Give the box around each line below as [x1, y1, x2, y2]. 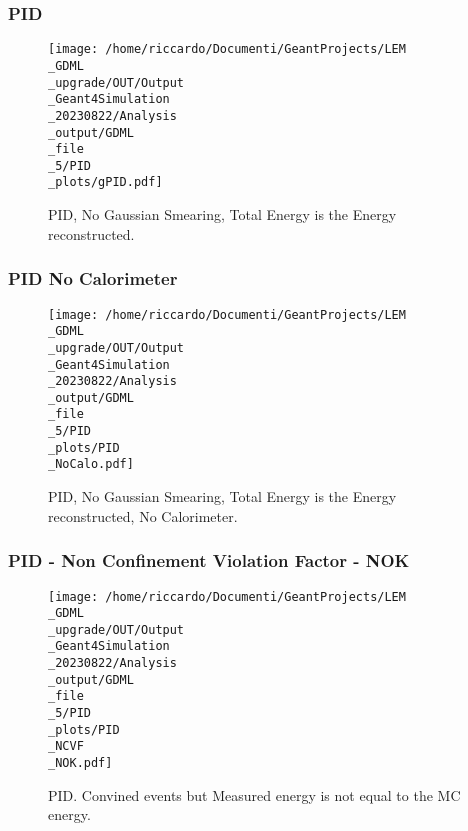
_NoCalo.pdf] [48, 457, 134, 472]
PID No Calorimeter [8, 266, 178, 291]
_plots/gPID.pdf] [48, 175, 163, 190]
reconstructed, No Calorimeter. [48, 505, 238, 526]
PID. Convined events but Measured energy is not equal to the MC [48, 784, 461, 805]
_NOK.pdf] [48, 756, 113, 771]
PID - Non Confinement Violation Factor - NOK [8, 548, 410, 573]
